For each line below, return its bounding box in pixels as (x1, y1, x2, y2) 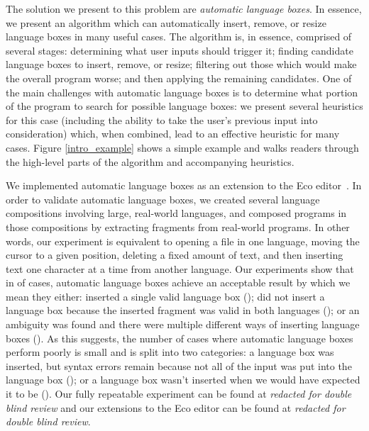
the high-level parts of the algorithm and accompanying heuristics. (6, 154, 294, 169)
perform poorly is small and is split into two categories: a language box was (6, 345, 334, 359)
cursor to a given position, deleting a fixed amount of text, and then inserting (6, 247, 343, 262)
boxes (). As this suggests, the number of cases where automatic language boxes (6, 330, 353, 345)
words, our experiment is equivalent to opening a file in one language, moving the (6, 233, 360, 248)
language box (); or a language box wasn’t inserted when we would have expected (6, 372, 360, 387)
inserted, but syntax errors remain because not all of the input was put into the (6, 358, 352, 373)
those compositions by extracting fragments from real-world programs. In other (6, 219, 350, 234)
